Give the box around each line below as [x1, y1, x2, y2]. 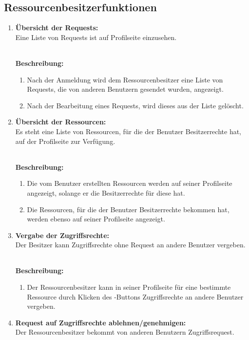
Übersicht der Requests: [15, 22, 98, 33]
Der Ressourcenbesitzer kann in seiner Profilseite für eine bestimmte [27, 282, 231, 292]
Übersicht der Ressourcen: [15, 117, 106, 127]
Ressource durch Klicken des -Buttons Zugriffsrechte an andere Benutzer [27, 291, 244, 301]
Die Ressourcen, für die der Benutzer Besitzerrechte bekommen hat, [27, 204, 230, 214]
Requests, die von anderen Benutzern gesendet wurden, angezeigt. [27, 84, 224, 94]
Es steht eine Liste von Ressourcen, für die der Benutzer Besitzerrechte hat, [15, 126, 241, 136]
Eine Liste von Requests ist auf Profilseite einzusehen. [15, 32, 177, 42]
